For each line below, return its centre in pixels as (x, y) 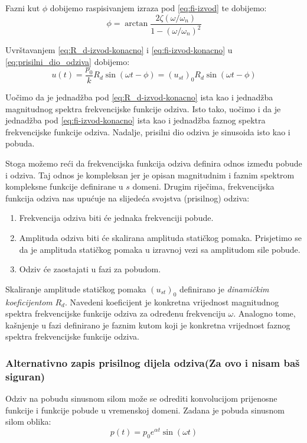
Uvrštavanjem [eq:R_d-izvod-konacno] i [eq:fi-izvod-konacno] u (119, 50)
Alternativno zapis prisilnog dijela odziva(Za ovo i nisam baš (153, 362)
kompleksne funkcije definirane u (64, 186)
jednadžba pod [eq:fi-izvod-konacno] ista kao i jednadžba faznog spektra (135, 120)
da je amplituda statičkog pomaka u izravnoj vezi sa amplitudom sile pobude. (160, 249)
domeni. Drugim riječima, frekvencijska (203, 186)
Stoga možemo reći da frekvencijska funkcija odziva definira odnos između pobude (154, 163)
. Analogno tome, (264, 313)
